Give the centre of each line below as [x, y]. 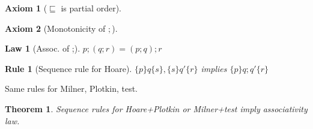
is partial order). [91, 8]
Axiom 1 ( [26, 8]
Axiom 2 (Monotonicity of [55, 28]
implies [214, 68]
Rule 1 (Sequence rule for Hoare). [68, 68]
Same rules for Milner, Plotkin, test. [71, 88]
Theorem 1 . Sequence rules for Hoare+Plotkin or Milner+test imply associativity [156, 108]
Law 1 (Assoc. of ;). [43, 48]
